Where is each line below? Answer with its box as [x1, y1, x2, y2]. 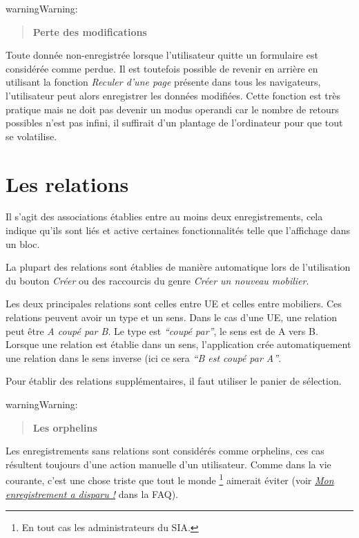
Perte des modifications [32, 24, 147, 39]
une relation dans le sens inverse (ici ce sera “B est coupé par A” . [6, 350, 282, 365]
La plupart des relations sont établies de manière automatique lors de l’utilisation [6, 260, 351, 274]
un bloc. [6, 236, 40, 251]
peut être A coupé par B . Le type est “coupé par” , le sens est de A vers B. [6, 323, 318, 338]
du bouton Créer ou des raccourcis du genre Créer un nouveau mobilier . [6, 273, 309, 287]
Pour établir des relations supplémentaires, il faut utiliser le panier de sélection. [6, 374, 342, 388]
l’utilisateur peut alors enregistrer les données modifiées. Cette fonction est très [6, 88, 340, 102]
